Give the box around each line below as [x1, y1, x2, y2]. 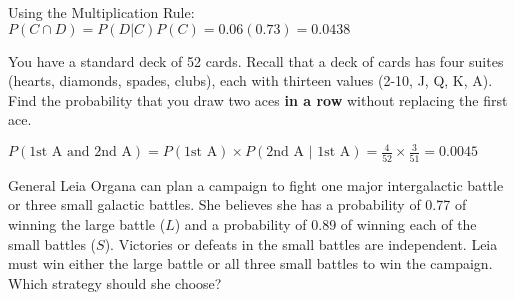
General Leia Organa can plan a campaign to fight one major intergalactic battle [8, 174, 504, 195]
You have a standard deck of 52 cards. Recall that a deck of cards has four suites [8, 50, 504, 71]
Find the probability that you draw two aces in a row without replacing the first [8, 89, 508, 110]
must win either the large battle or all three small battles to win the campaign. [8, 253, 493, 274]
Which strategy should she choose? [8, 272, 222, 293]
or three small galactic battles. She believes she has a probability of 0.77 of [8, 194, 467, 215]
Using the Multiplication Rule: [8, 2, 195, 22]
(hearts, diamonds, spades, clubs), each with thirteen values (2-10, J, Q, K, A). [8, 70, 493, 91]
